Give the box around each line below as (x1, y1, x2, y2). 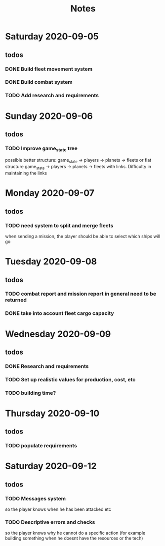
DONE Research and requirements (5, 363, 89, 369)
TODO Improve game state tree (5, 145, 78, 153)
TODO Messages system (5, 495, 66, 502)
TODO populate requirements (5, 442, 78, 449)
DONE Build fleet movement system (5, 65, 93, 72)
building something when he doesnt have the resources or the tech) (5, 535, 143, 541)
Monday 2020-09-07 (5, 187, 95, 199)
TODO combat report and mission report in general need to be (5, 291, 157, 298)
